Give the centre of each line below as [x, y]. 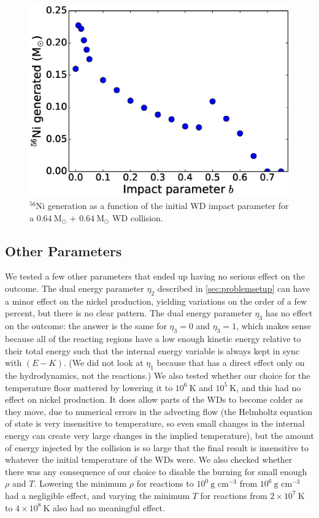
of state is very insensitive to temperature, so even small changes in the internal [155, 423]
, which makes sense [274, 326]
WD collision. [138, 217]
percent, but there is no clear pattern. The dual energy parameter [129, 313]
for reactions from [234, 495]
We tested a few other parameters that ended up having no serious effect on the [155, 276]
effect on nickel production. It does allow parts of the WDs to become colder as [154, 399]
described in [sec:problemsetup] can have [234, 288]
